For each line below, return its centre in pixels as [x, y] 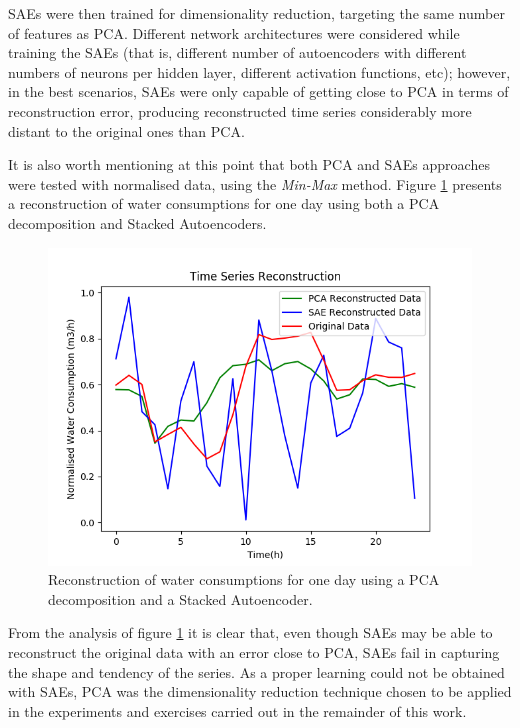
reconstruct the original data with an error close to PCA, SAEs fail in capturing [254, 651]
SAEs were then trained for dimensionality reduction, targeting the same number [256, 13]
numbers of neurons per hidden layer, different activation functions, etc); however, [259, 71]
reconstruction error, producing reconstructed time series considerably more [240, 110]
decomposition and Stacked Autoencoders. [137, 222]
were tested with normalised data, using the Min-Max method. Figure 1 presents [255, 183]
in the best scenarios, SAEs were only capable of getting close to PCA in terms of [258, 91]
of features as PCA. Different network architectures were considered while [234, 32]
